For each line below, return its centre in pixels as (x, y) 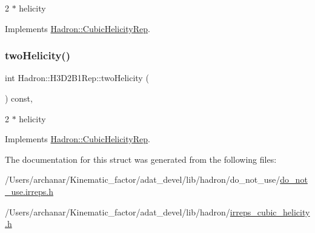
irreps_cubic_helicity (270, 212)
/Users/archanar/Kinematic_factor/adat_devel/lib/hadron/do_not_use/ (143, 179)
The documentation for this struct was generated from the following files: (141, 159)
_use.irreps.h (29, 191)
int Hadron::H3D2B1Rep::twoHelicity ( (77, 78)
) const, (19, 98)
